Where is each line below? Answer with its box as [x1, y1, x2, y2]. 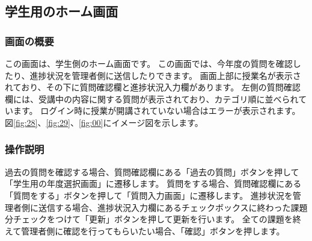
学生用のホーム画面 [5, 2, 118, 20]
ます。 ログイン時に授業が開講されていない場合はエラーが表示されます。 [13, 104, 301, 117]
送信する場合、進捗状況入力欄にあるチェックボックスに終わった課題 [38, 201, 308, 213]
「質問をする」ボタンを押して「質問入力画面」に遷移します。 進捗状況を [5, 189, 293, 201]
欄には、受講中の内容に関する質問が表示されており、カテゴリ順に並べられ [5, 92, 299, 105]
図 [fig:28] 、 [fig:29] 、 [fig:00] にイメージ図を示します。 [5, 116, 203, 128]
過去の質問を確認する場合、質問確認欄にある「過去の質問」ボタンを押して [5, 165, 299, 178]
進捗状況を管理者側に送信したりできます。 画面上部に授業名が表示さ [29, 69, 301, 81]
